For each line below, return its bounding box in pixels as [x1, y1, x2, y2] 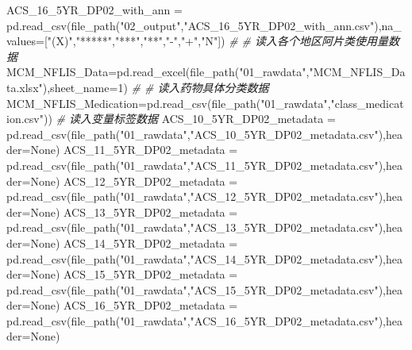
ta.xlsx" [6, 79, 43, 95]
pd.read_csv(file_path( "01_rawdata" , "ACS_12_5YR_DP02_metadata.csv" [6, 188, 379, 205]
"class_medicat [330, 94, 404, 111]
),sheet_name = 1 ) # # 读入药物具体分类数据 [42, 79, 269, 95]
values [6, 33, 37, 49]
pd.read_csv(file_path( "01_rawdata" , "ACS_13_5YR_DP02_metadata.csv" [6, 219, 379, 236]
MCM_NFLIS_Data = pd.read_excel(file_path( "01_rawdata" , [6, 63, 310, 80]
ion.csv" [6, 110, 44, 127]
